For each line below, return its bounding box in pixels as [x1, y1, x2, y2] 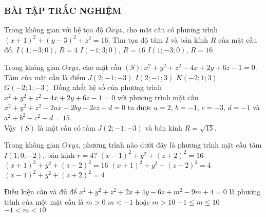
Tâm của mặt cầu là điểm [4, 71, 86, 82]
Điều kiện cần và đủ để [4, 186, 77, 197]
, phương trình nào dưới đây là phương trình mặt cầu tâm [78, 139, 262, 150]
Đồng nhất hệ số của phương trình [53, 82, 162, 93]
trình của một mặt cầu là [4, 196, 84, 207]
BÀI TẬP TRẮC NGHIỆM [4, 4, 122, 16]
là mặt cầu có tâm [37, 122, 96, 133]
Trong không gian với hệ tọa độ [4, 24, 103, 35]
